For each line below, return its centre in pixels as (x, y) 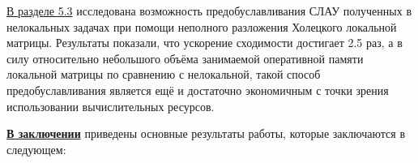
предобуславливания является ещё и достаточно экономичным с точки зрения (198, 90)
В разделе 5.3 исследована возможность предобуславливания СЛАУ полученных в (209, 11)
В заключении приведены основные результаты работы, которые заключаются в (206, 133)
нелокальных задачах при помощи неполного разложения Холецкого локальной (202, 26)
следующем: (36, 149)
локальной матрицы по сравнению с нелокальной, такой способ (164, 74)
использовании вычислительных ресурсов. (111, 106)
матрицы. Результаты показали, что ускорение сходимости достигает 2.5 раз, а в (205, 43)
